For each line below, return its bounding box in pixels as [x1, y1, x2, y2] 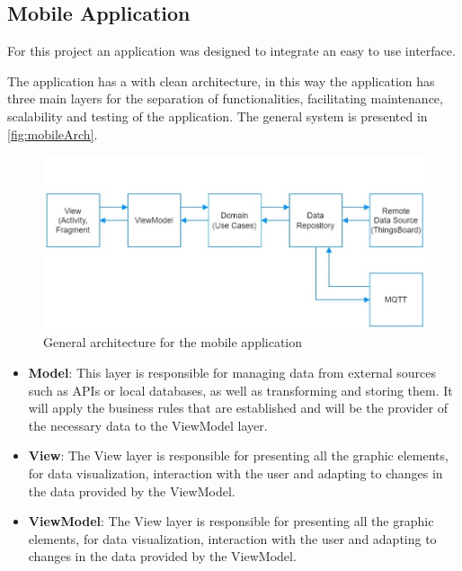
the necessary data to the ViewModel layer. [28, 415, 268, 434]
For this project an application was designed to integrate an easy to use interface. [7, 41, 456, 60]
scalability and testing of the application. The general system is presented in [7, 106, 428, 125]
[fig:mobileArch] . [7, 124, 98, 143]
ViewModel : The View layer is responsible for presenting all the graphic [28, 512, 434, 531]
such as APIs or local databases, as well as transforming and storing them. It [28, 380, 453, 399]
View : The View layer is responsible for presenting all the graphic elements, [28, 446, 449, 465]
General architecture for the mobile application [43, 333, 303, 352]
